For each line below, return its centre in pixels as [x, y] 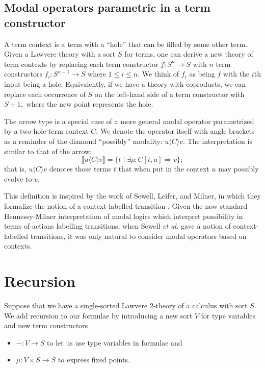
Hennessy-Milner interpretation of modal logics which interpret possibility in [124, 216]
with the [236, 74]
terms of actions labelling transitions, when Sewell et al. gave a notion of [117, 226]
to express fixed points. [94, 360]
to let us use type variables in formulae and [115, 342]
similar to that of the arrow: [48, 151]
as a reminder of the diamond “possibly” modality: [83, 141]
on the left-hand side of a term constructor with [169, 94]
